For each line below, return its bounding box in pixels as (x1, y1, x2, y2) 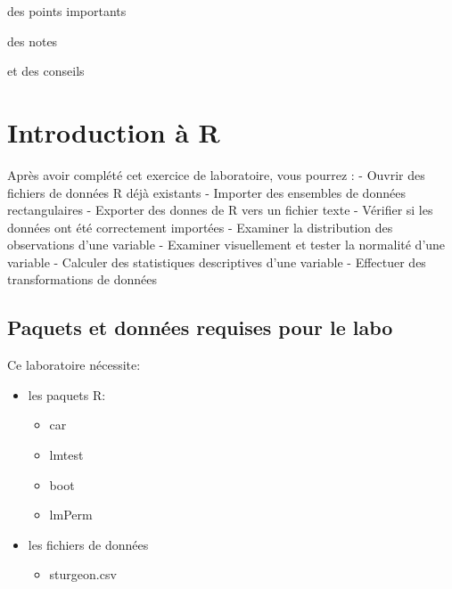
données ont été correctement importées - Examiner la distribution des (7, 217, 393, 236)
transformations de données (7, 270, 157, 289)
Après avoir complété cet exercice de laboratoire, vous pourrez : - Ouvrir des (7, 165, 425, 184)
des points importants (7, 2, 127, 20)
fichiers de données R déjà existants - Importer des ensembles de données (7, 183, 406, 201)
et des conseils (7, 61, 85, 80)
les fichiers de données (28, 535, 149, 553)
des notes (7, 31, 58, 50)
